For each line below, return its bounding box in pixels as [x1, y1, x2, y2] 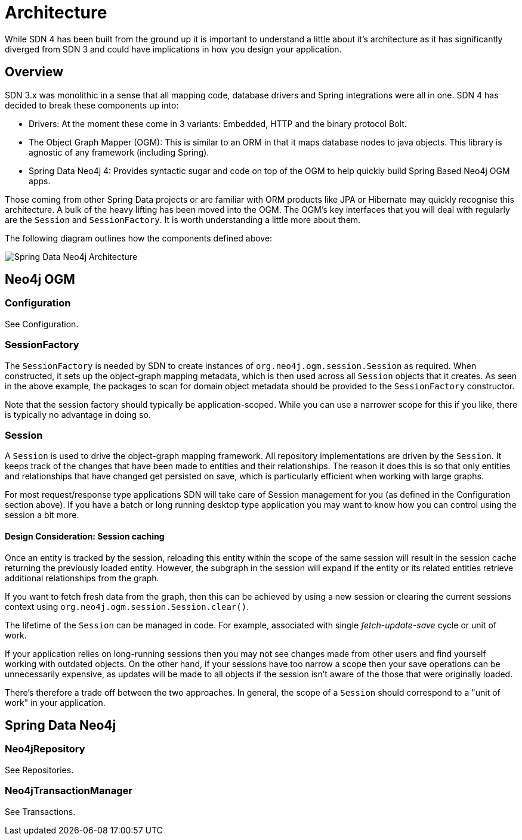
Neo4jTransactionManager [5, 785, 132, 797]
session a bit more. [5, 510, 79, 520]
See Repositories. [5, 764, 74, 775]
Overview [5, 64, 64, 80]
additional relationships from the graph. [5, 572, 159, 583]
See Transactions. [5, 806, 76, 817]
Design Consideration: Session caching [5, 531, 165, 541]
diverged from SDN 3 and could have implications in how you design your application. [5, 44, 342, 54]
